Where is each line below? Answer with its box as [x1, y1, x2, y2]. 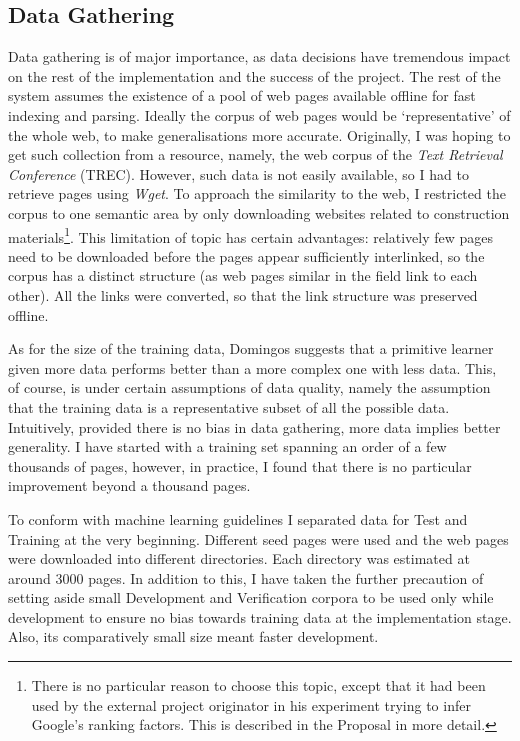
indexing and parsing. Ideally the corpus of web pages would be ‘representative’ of [8, 104, 511, 125]
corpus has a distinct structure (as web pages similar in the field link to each [8, 265, 478, 286]
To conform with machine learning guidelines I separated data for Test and [8, 508, 468, 529]
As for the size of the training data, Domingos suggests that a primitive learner [8, 338, 494, 359]
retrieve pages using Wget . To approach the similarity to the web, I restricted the [8, 183, 506, 204]
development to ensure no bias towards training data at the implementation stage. [8, 606, 512, 627]
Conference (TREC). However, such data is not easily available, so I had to [8, 163, 469, 184]
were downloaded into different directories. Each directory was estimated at [8, 548, 470, 569]
